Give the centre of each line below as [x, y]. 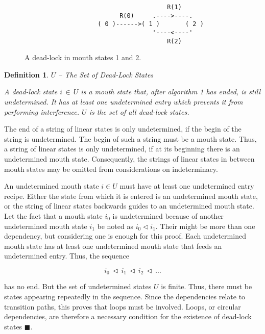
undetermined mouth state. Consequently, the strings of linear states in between [129, 159]
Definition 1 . [27, 74]
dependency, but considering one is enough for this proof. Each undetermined [125, 236]
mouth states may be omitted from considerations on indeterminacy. [111, 169]
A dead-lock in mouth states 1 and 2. [83, 57]
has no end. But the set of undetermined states [78, 286]
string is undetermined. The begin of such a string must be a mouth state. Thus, [130, 138]
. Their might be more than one [205, 226]
